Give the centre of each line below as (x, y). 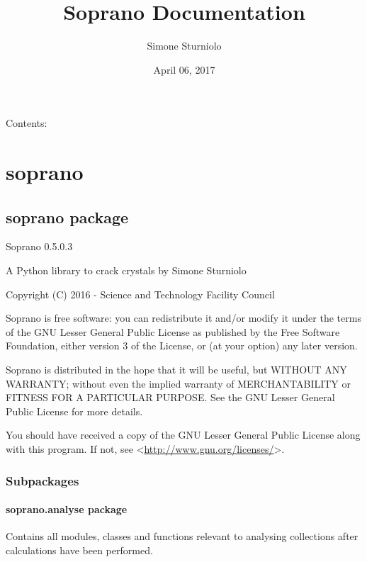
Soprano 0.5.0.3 (39, 246)
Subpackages (43, 480)
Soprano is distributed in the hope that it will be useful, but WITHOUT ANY (176, 370)
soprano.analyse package (67, 509)
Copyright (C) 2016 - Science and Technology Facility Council (140, 294)
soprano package (67, 217)
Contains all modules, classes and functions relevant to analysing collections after (182, 536)
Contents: (27, 123)
